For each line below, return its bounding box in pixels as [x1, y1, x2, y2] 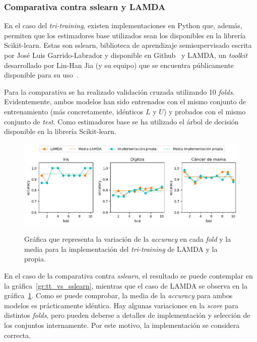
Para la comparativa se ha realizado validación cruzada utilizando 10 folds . [4, 86, 235, 97]
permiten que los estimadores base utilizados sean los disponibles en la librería [4, 30, 246, 40]
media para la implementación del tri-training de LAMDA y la [24, 243, 218, 254]
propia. [24, 253, 46, 264]
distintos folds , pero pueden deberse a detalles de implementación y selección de [4, 310, 250, 320]
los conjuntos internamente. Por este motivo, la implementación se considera [4, 319, 240, 330]
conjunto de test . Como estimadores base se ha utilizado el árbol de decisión [4, 116, 239, 126]
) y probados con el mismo [163, 106, 246, 116]
